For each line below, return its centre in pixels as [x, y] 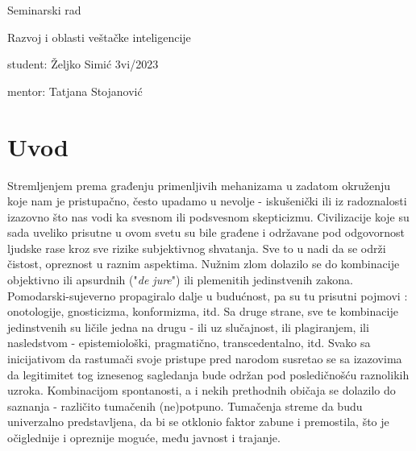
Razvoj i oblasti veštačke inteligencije [99, 37]
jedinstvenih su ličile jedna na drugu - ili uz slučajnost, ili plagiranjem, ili [188, 327]
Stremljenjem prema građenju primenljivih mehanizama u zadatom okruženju [199, 185]
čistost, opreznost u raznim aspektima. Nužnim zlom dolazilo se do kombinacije [204, 264]
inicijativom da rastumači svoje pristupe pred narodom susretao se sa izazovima [205, 359]
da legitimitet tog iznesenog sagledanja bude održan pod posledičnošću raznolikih [208, 374]
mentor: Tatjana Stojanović [75, 91]
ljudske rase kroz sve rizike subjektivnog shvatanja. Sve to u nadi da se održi [197, 248]
